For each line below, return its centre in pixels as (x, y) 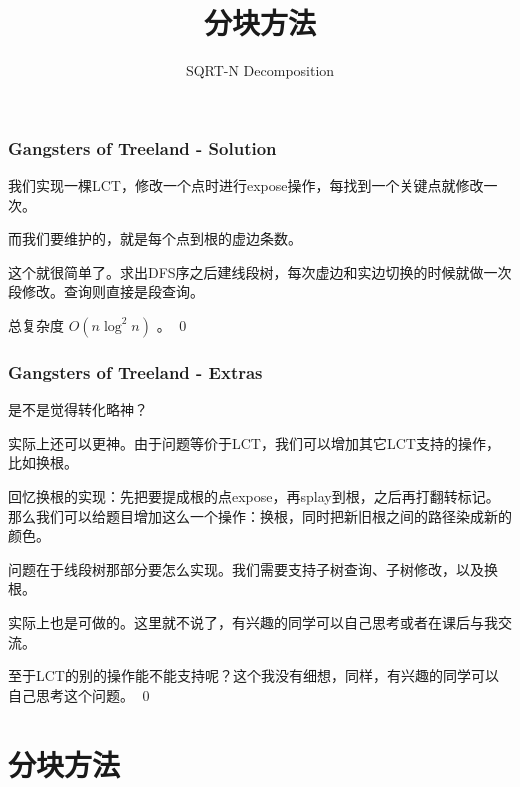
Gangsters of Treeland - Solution (142, 147)
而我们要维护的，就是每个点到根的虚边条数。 (155, 238)
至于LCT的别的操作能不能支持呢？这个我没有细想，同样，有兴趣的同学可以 (253, 675)
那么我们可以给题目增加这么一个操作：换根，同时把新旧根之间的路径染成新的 (260, 515)
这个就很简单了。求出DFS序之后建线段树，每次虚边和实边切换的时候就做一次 (260, 271)
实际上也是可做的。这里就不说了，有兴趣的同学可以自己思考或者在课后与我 (253, 621)
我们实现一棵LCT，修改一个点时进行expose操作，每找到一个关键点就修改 (246, 185)
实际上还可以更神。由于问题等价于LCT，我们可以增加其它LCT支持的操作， (254, 442)
